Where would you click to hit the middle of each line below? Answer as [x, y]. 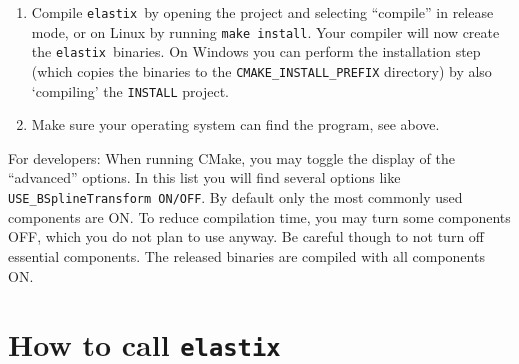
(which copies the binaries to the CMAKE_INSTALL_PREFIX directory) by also [261, 70]
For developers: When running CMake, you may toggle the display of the [231, 157]
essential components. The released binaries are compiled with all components [246, 255]
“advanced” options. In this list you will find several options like [204, 177]
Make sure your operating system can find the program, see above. [235, 124]
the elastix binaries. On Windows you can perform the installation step [256, 51]
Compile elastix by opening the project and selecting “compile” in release [262, 12]
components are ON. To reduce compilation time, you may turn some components [259, 216]
